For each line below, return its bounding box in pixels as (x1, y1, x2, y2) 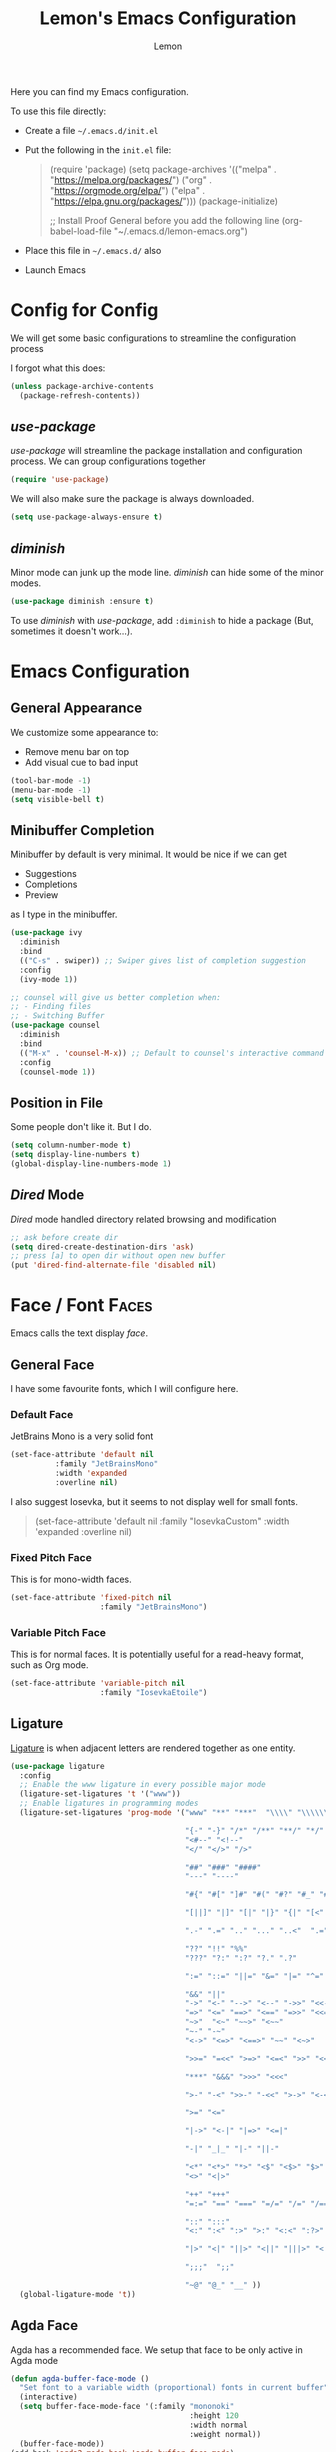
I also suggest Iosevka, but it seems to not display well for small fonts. (10, 1495, 298, 1507)
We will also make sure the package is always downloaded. (10, 493, 255, 505)
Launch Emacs (24, 263, 87, 276)
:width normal (189, 2420, 248, 2430)
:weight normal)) (189, 2429, 262, 2439)
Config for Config (10, 299, 159, 322)
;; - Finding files (10, 1002, 92, 1012)
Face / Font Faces (10, 1294, 153, 1317)
